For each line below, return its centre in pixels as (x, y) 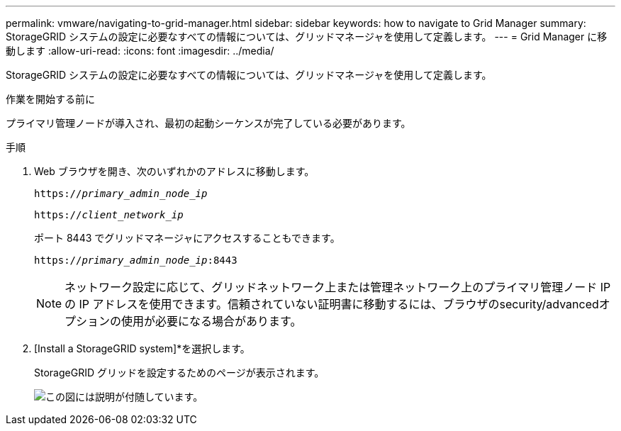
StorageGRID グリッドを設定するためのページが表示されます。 (179, 373)
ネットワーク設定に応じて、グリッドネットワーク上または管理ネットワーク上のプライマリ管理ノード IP (338, 287)
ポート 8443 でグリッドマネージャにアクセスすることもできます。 (187, 238)
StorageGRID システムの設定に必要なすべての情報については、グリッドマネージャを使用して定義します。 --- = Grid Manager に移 (307, 37)
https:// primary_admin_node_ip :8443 (136, 260)
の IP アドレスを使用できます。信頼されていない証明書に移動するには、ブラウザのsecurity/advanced (332, 304)
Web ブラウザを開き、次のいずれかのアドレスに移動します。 (174, 171)
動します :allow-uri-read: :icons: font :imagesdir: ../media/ (140, 51)
